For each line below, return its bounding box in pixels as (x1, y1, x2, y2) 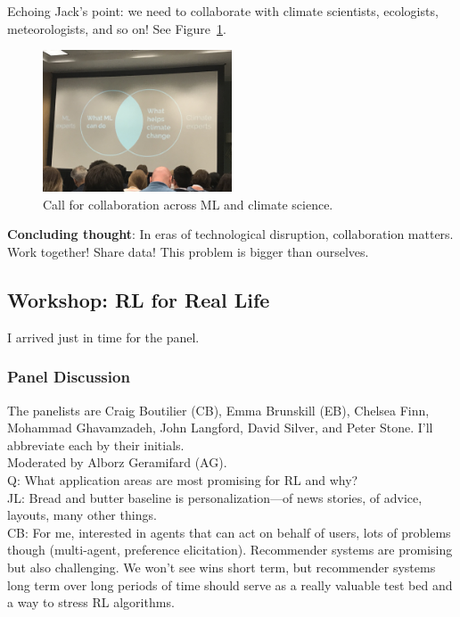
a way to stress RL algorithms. (7, 593, 175, 612)
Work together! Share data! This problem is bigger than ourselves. (7, 242, 369, 260)
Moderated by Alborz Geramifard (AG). (7, 453, 227, 472)
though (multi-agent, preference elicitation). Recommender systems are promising (7, 540, 453, 559)
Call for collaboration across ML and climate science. (43, 194, 333, 213)
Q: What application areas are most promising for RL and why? (7, 470, 358, 489)
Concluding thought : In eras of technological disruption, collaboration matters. (7, 225, 454, 243)
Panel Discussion (7, 366, 130, 388)
